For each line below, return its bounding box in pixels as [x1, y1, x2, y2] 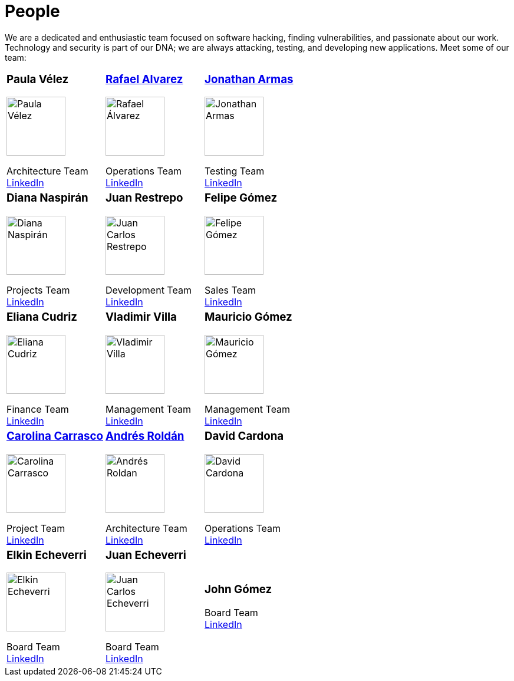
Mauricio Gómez [205, 310, 292, 324]
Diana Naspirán [6, 191, 88, 205]
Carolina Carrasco [6, 429, 104, 443]
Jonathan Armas [205, 72, 294, 86]
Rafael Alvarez [106, 72, 183, 86]
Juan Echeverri [106, 548, 186, 562]
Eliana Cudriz [6, 310, 78, 324]
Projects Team [6, 284, 70, 297]
